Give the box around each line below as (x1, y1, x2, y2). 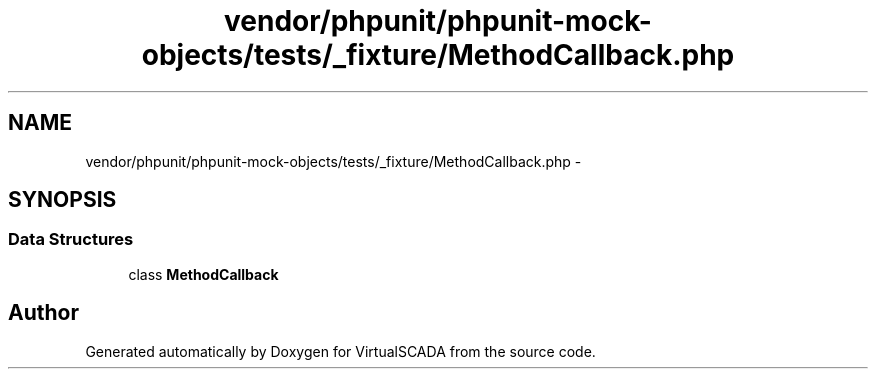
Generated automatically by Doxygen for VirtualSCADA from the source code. (85, 342, 596, 360)
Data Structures (8, 229, 134, 250)
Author (8, 300, 79, 326)
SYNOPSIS (8, 187, 117, 213)
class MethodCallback (128, 265, 279, 283)
